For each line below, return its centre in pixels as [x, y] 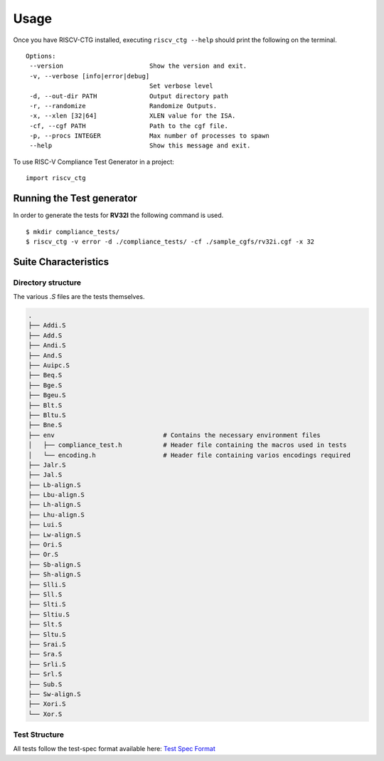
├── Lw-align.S [54, 535]
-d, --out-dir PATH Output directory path [129, 96]
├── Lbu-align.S [57, 495]
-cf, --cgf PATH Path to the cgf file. [129, 126]
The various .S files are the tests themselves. [79, 297]
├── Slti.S [47, 604]
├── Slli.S [47, 584]
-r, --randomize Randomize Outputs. [123, 106]
